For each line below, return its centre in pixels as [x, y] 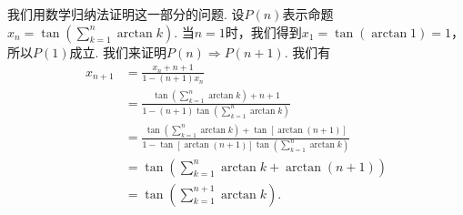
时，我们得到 [263, 31]
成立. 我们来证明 [118, 51]
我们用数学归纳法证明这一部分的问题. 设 [126, 14]
